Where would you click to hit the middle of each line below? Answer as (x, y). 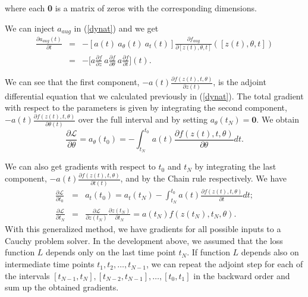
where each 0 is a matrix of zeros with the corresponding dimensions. (131, 8)
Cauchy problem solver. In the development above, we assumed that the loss (144, 240)
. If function (208, 252)
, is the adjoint (240, 82)
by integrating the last (235, 166)
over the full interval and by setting (143, 119)
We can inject (30, 28)
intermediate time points (50, 264)
